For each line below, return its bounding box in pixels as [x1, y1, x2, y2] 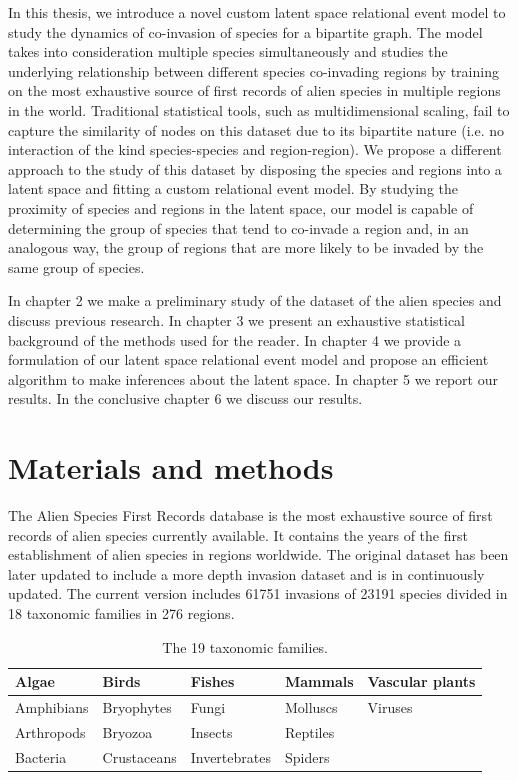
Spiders [284, 746, 330, 767]
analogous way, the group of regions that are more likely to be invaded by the [8, 237, 484, 258]
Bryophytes [102, 697, 172, 717]
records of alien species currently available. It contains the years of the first [8, 524, 468, 545]
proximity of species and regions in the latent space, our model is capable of [8, 197, 474, 218]
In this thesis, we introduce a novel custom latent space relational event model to [8, 2, 506, 22]
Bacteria [15, 746, 67, 767]
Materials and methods [8, 447, 334, 488]
